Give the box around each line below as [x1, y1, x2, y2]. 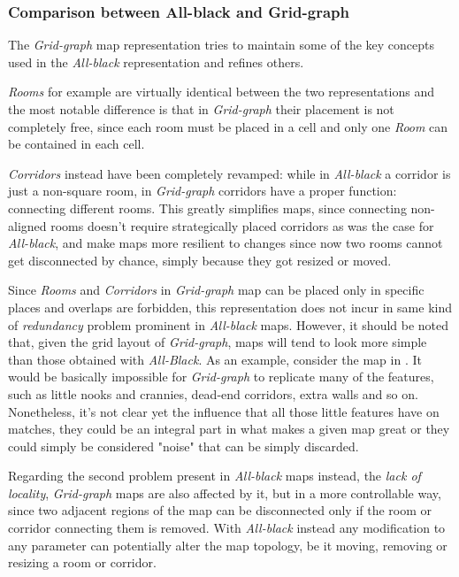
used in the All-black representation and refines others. [8, 52, 304, 71]
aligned [8, 216, 47, 235]
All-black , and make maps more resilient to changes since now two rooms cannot [8, 234, 443, 252]
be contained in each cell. [8, 135, 145, 153]
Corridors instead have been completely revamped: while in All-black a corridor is [8, 164, 451, 182]
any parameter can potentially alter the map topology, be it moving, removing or [8, 535, 448, 554]
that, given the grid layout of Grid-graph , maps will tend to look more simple [8, 333, 427, 351]
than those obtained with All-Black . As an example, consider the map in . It [8, 350, 422, 368]
